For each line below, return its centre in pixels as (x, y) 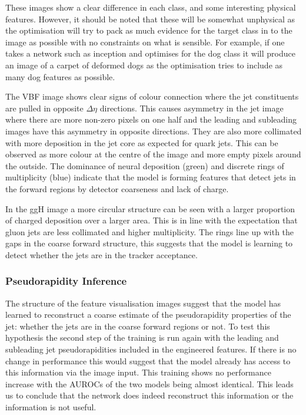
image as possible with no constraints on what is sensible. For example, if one (145, 42)
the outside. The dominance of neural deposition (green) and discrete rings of (145, 165)
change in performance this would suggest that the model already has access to (148, 360)
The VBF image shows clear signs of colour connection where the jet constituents (152, 96)
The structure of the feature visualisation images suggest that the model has (143, 303)
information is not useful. (51, 407)
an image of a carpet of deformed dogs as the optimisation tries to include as (144, 65)
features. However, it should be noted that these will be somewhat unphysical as (150, 19)
